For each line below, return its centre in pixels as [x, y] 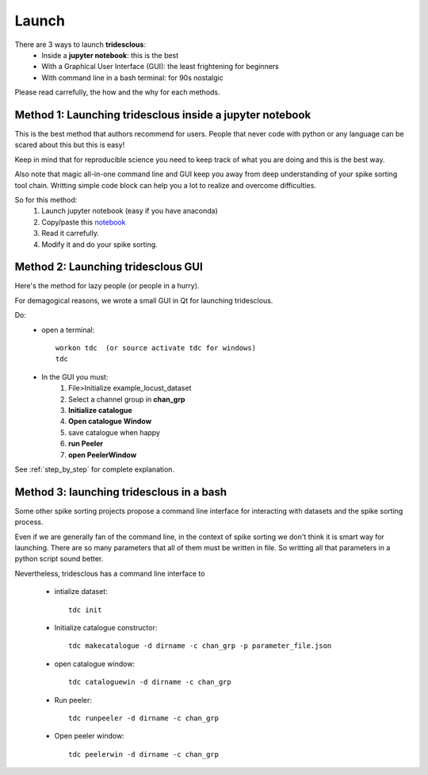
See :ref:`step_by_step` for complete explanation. [94, 469]
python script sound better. [59, 559]
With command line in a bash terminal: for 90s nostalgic [132, 77]
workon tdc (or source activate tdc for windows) [156, 348]
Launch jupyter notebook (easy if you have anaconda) [130, 211]
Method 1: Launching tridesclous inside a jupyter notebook [163, 115]
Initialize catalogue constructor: [106, 627]
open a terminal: [68, 330]
